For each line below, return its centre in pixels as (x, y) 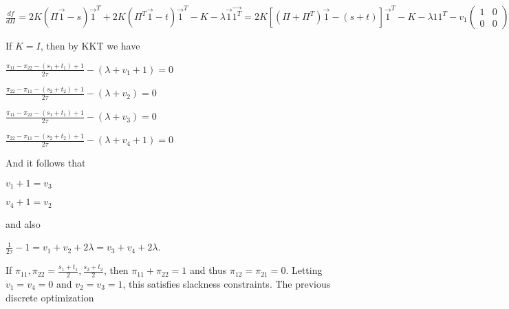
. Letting (304, 270)
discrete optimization (50, 297)
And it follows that (46, 163)
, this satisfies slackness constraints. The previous (227, 283)
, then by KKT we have (90, 45)
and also (23, 223)
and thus (208, 270)
